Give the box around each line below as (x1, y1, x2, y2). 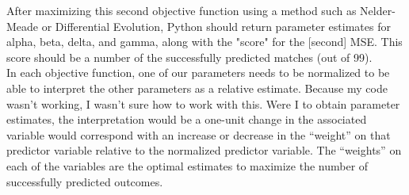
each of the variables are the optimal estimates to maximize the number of (6, 157, 369, 174)
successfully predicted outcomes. (6, 173, 163, 189)
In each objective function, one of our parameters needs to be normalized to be (6, 64, 390, 81)
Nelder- (360, 2, 396, 18)
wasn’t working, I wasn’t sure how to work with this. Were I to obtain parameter (6, 95, 400, 112)
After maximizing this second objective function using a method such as (6, 2, 357, 18)
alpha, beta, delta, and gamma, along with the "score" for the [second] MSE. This (6, 33, 403, 50)
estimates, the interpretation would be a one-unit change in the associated (6, 111, 367, 128)
